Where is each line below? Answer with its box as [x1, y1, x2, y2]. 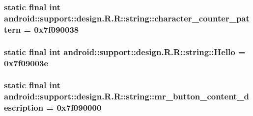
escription [4, 101, 44, 114]
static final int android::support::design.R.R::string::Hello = [4, 45, 246, 58]
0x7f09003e [4, 57, 49, 69]
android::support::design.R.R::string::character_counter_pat [4, 12, 250, 24]
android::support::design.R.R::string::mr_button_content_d [4, 90, 250, 102]
